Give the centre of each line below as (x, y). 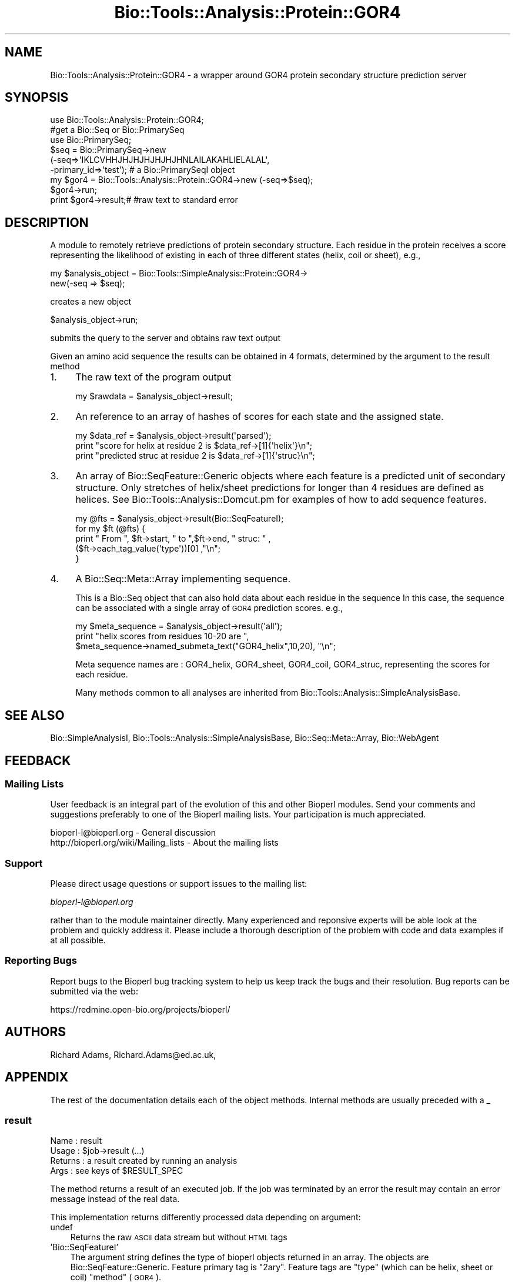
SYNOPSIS (37, 98)
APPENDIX (37, 1077)
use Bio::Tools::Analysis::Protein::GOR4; (127, 120)
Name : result (76, 1141)
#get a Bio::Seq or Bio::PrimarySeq (117, 130)
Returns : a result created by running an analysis (144, 1161)
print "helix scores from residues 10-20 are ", (162, 636)
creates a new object (91, 302)
